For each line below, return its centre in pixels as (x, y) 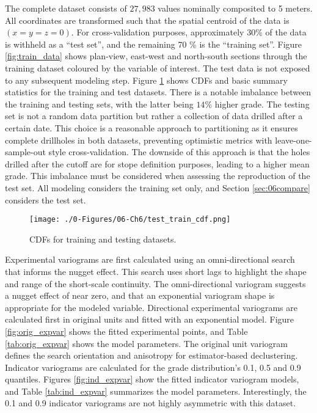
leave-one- (293, 140)
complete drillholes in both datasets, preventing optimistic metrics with (139, 140)
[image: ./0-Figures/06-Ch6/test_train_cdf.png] (130, 220)
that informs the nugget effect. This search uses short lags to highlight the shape (156, 271)
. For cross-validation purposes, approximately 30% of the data (189, 32)
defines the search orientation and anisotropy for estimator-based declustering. (151, 355)
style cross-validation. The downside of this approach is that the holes (179, 152)
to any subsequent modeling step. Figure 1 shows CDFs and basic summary (146, 80)
